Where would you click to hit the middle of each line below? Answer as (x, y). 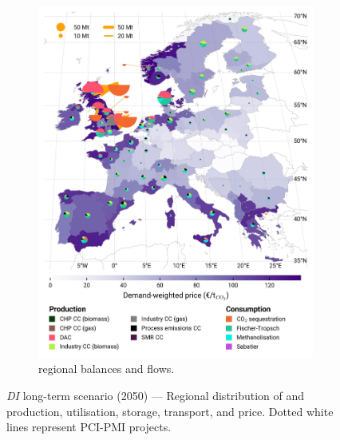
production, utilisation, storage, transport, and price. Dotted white (170, 411)
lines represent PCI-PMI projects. (89, 427)
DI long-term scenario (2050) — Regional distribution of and (156, 395)
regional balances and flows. (107, 369)
